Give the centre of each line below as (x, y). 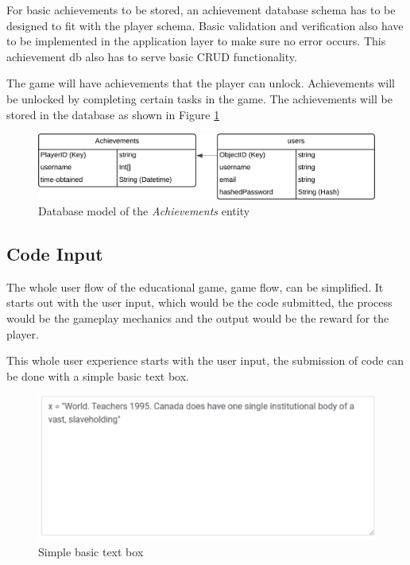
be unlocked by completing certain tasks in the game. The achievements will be (199, 98)
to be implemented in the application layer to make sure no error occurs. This (196, 41)
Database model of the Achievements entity (144, 210)
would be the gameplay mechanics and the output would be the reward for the (198, 317)
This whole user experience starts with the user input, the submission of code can (205, 360)
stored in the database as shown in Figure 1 (113, 114)
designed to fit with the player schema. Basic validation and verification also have (205, 25)
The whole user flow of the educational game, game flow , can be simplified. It (195, 286)
